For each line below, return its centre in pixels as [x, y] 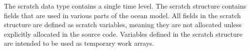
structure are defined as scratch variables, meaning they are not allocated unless [123, 25]
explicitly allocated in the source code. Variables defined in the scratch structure [123, 34]
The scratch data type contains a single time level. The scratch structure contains [125, 6]
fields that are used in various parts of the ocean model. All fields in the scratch [123, 15]
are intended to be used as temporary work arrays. [79, 43]
